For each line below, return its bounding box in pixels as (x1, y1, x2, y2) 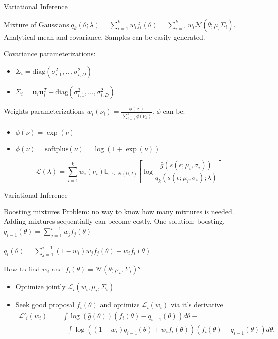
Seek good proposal (15, 299, 75, 310)
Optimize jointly (15, 281, 66, 292)
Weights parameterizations (4, 106, 85, 116)
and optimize (100, 299, 139, 310)
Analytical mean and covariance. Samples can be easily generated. (4, 31, 205, 42)
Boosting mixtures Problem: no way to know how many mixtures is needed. (4, 206, 234, 216)
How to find (4, 264, 40, 274)
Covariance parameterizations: (4, 48, 96, 59)
